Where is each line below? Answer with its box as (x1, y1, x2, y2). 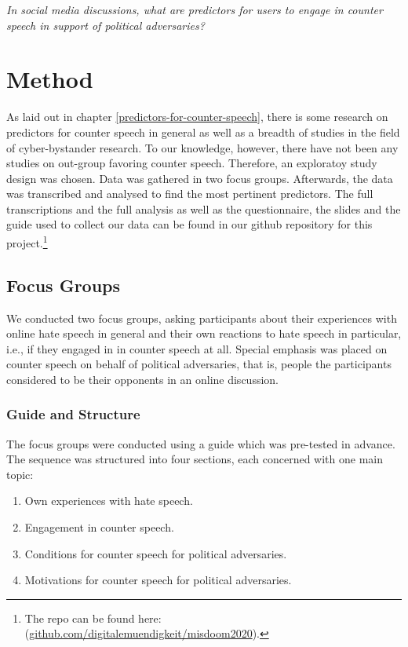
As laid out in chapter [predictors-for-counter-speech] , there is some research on (6, 108, 388, 125)
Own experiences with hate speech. (24, 492, 193, 509)
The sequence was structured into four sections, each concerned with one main (6, 451, 383, 467)
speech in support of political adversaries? (6, 16, 205, 33)
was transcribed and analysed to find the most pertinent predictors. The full (6, 185, 373, 202)
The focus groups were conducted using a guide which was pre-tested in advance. (6, 435, 395, 451)
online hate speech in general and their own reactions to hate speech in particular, (6, 325, 402, 342)
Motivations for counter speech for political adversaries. (24, 572, 292, 588)
